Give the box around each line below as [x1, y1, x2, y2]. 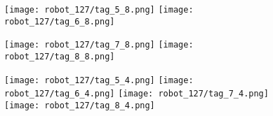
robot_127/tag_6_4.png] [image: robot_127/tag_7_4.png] [4, 89, 269, 99]
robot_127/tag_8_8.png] [4, 51, 115, 61]
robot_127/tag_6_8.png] [4, 16, 115, 27]
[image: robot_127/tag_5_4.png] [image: [4, 75, 194, 85]
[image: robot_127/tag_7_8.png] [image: [4, 40, 194, 50]
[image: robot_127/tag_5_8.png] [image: [4, 5, 194, 15]
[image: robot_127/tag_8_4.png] [4, 100, 155, 110]
